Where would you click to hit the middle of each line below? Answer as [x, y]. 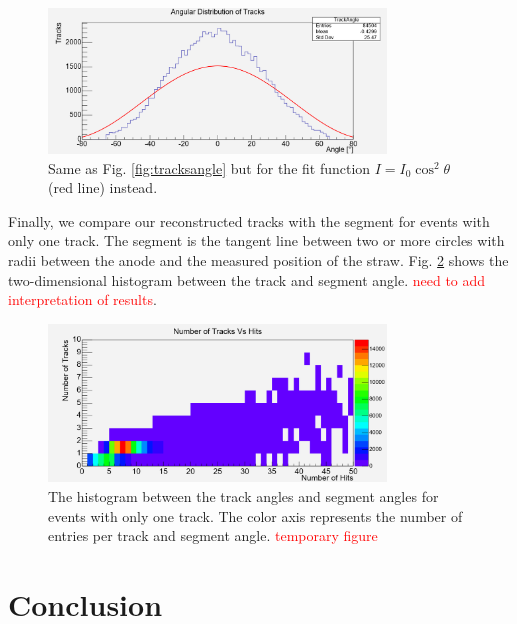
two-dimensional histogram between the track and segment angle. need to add [247, 279]
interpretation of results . [82, 299]
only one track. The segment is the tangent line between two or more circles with [256, 240]
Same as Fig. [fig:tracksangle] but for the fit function [209, 167]
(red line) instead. [103, 187]
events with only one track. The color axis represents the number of [255, 515]
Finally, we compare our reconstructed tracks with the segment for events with [249, 220]
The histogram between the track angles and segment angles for [243, 496]
